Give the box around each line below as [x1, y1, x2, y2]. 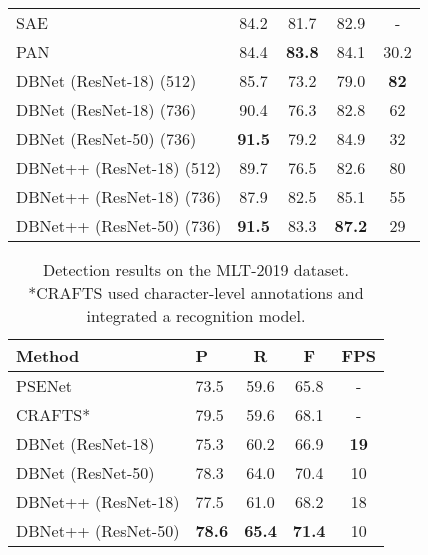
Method [16, 344, 80, 367]
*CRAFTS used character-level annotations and [28, 281, 364, 304]
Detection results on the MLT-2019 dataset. [42, 258, 350, 281]
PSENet [16, 374, 73, 397]
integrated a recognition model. [86, 304, 306, 327]
